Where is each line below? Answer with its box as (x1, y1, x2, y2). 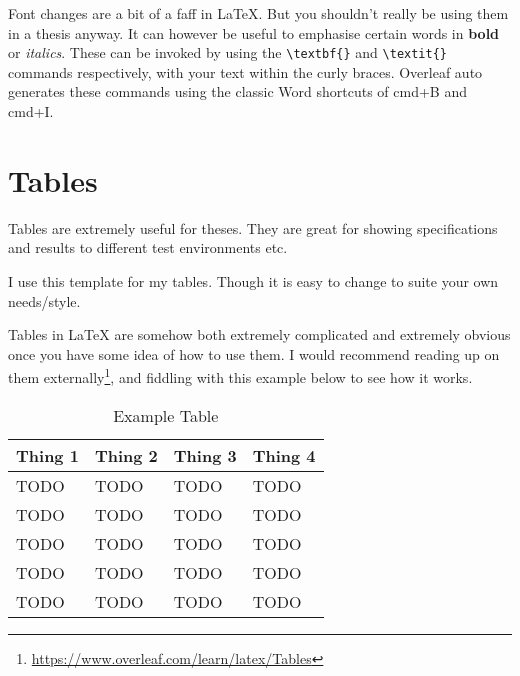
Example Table (113, 403, 219, 427)
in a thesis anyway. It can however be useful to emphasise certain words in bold (8, 22, 500, 43)
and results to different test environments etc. (8, 237, 288, 258)
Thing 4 (252, 443, 316, 467)
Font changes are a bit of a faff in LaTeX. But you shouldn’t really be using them (8, 3, 509, 23)
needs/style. (8, 290, 81, 311)
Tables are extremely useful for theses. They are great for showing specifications (8, 217, 498, 238)
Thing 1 (16, 443, 79, 467)
